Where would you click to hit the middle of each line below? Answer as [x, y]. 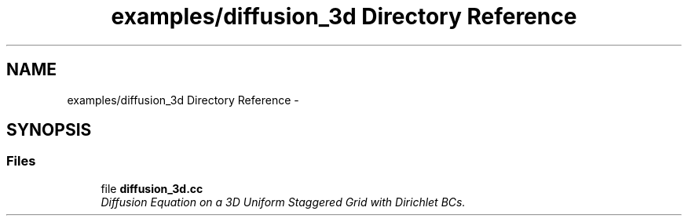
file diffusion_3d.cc [152, 188]
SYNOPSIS [49, 130]
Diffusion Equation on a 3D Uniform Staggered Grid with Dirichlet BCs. [283, 202]
